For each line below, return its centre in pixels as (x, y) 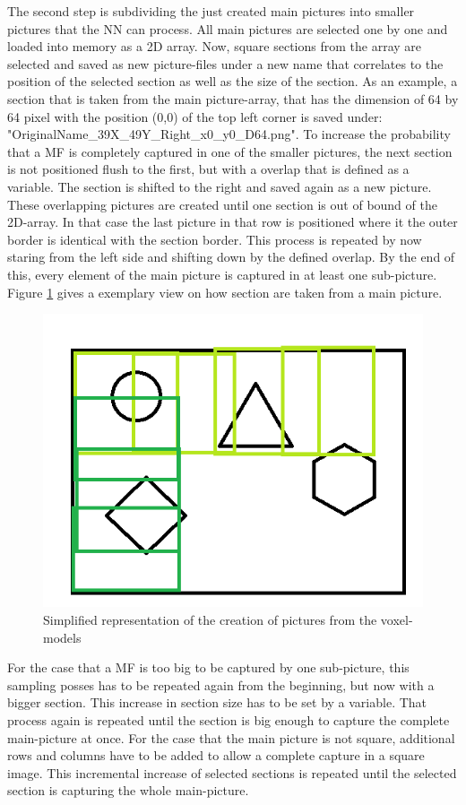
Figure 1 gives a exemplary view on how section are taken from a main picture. (225, 292)
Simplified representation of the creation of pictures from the (210, 619)
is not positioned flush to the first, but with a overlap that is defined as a (208, 169)
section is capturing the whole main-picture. (128, 790)
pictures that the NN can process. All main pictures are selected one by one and (228, 28)
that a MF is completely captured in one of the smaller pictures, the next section (230, 151)
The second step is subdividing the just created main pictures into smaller (211, 11)
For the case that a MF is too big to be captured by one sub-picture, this (208, 667)
